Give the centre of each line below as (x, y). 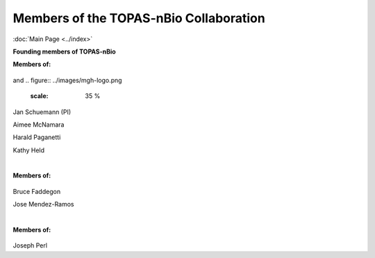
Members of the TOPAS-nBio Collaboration (139, 18)
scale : (39, 96)
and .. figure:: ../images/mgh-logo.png (67, 80)
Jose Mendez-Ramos (43, 204)
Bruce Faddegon (37, 191)
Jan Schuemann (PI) (42, 112)
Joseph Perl (30, 245)
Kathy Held (29, 150)
